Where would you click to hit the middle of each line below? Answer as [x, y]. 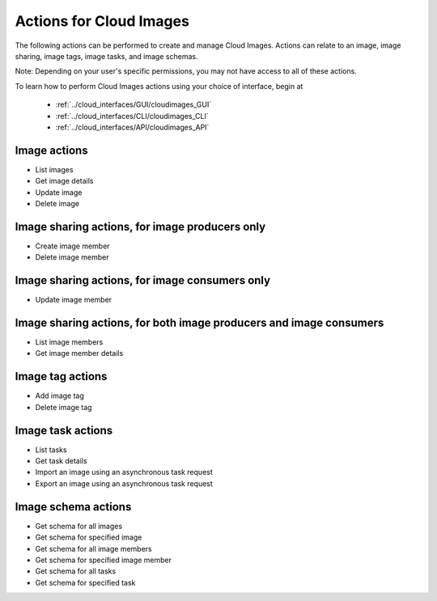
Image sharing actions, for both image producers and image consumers [199, 322]
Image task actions [64, 430]
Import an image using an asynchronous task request [124, 472]
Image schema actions [73, 507]
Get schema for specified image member [104, 560]
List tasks [51, 450]
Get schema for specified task [85, 582]
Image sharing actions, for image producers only [140, 226]
